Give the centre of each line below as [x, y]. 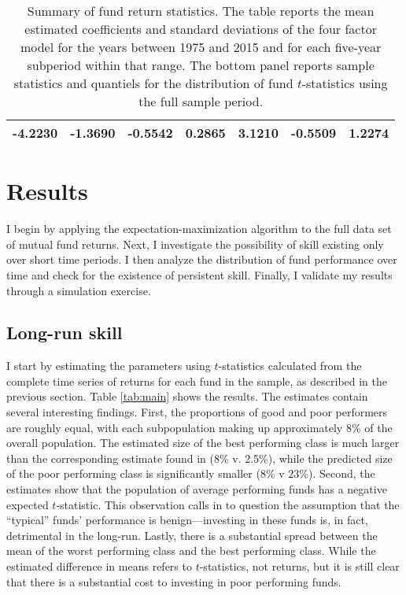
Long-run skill [65, 333]
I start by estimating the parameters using [109, 366]
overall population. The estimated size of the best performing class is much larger [203, 443]
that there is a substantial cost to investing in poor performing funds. [174, 581]
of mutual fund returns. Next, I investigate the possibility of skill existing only [195, 244]
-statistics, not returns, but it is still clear [299, 566]
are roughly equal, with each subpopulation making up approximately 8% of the [199, 427]
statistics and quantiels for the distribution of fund [153, 83]
